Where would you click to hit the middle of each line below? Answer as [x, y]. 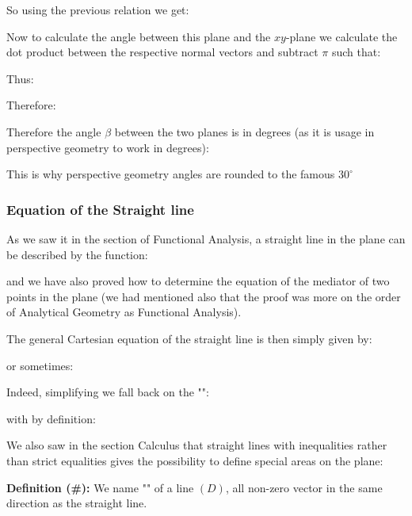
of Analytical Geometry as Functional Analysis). [124, 312]
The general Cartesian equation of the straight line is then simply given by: [189, 338]
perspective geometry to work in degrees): [108, 147]
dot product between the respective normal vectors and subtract [162, 52]
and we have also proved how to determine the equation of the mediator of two [198, 281]
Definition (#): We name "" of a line [100, 487]
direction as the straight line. [77, 503]
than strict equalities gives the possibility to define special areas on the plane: [195, 460]
